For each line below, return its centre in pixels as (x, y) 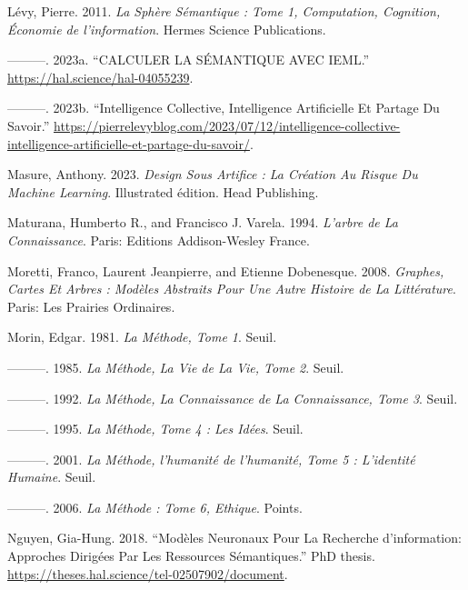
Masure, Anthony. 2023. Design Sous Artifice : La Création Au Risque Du (213, 174)
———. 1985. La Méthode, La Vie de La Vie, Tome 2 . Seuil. (176, 367)
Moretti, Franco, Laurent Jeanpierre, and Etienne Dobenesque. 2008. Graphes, (226, 270)
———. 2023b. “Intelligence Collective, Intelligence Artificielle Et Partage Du (224, 108)
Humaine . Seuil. (52, 477)
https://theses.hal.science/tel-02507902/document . (148, 573)
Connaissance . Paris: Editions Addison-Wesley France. (159, 240)
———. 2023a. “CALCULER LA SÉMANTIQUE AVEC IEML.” (189, 60)
